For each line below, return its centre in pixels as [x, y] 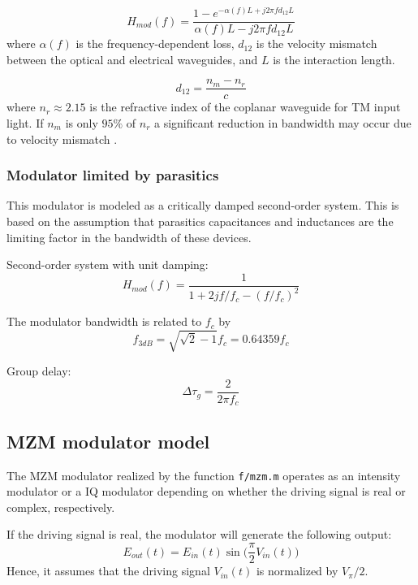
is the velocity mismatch [317, 43]
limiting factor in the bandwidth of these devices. [129, 237]
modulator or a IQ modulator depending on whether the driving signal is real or [206, 491]
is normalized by [297, 571]
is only [82, 122]
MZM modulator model [108, 441]
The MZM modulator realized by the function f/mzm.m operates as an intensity [204, 475]
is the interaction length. [334, 59]
